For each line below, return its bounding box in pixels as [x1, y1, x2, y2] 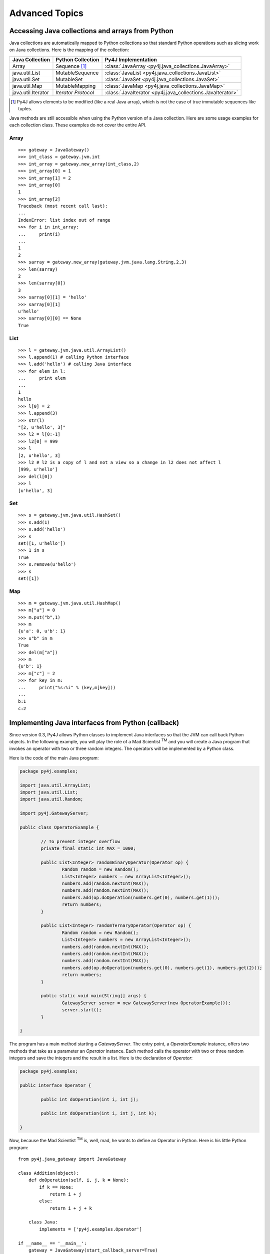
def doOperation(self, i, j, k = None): [28, 1177, 129, 1183]
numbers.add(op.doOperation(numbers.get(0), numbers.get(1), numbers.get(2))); [61, 965, 262, 971]
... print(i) [18, 231, 60, 237]
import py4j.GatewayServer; [19, 811, 88, 816]
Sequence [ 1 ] [55, 63, 87, 70]
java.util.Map [12, 82, 42, 89]
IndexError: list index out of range [18, 217, 111, 223]
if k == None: [39, 1184, 74, 1190]
